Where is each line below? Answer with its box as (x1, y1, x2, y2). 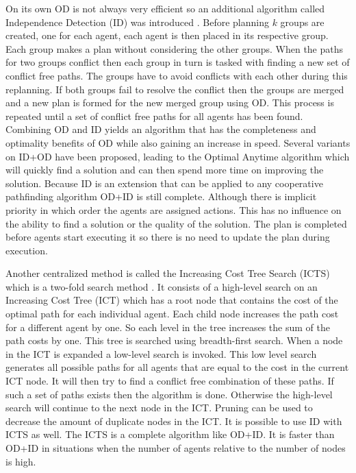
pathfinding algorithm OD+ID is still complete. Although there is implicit (5, 189, 317, 204)
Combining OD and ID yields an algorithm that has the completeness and (5, 122, 316, 136)
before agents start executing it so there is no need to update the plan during (5, 230, 330, 244)
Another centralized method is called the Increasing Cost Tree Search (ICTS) (5, 266, 330, 280)
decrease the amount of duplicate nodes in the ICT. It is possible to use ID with (5, 413, 342, 428)
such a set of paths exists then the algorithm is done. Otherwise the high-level (5, 387, 333, 401)
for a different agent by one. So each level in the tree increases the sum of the (5, 319, 330, 334)
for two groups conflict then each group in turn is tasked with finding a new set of (5, 55, 350, 69)
